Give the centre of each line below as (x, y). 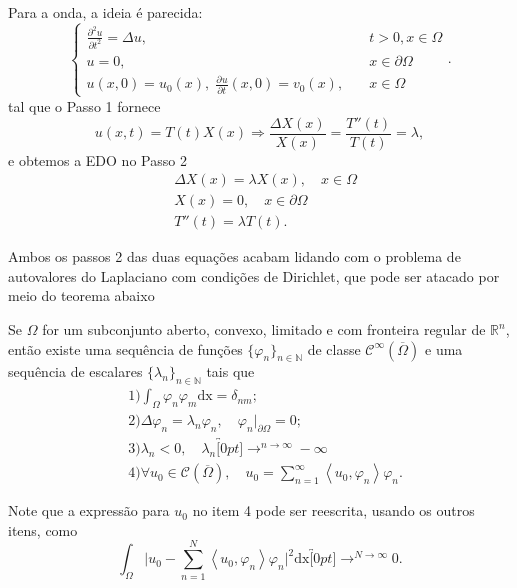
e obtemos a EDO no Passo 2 (97, 159)
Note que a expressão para (89, 510)
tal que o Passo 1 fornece (84, 105)
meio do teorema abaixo (81, 295)
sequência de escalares (75, 371)
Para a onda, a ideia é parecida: (105, 12)
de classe (334, 348)
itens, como (43, 529)
